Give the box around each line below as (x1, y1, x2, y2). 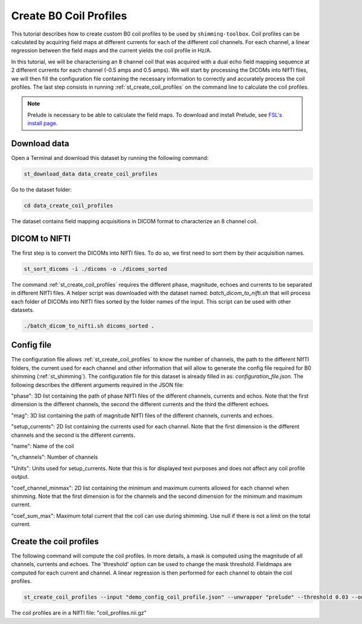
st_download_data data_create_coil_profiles (24, 170, 158, 177)
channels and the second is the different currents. (11, 431, 136, 439)
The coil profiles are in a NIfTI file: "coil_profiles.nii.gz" (11, 610, 147, 617)
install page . (27, 119, 58, 127)
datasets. (11, 306, 34, 313)
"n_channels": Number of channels (11, 453, 98, 461)
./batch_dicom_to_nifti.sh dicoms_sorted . (24, 322, 155, 329)
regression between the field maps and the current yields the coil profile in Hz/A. (11, 47, 212, 54)
